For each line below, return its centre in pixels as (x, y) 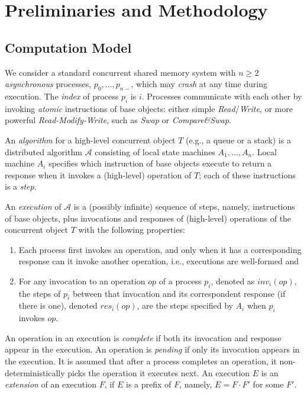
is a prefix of (149, 384)
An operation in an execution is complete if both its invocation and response (143, 337)
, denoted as (233, 281)
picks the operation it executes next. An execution (159, 372)
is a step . (21, 186)
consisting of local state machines (155, 151)
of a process (180, 281)
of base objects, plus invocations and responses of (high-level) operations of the (148, 218)
